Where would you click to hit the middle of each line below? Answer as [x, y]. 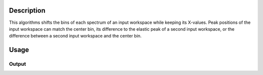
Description [27, 10]
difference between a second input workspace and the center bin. [75, 36]
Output [18, 64]
